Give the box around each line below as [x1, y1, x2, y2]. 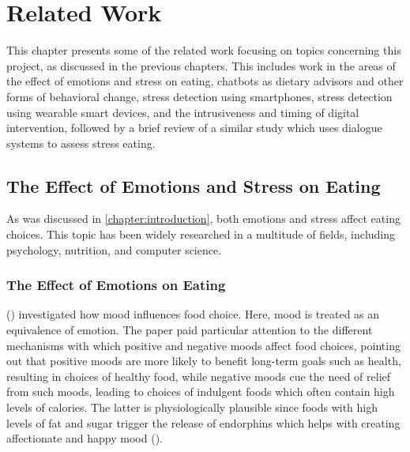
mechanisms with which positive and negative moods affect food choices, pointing [6, 337, 401, 353]
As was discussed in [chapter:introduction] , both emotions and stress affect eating [6, 210, 401, 227]
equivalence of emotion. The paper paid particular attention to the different [6, 322, 373, 338]
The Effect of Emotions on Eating [6, 275, 226, 295]
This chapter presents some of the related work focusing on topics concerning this [6, 42, 401, 58]
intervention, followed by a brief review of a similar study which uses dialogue [6, 119, 382, 136]
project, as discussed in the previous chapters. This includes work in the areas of [6, 57, 396, 73]
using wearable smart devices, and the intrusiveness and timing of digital [6, 104, 359, 120]
